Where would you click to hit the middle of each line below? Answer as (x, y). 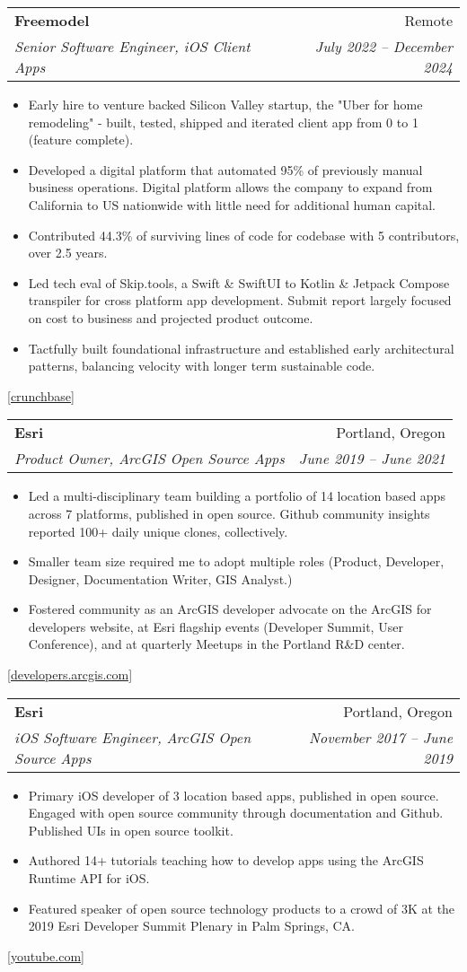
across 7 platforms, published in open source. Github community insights (229, 513)
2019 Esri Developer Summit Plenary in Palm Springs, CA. (191, 926)
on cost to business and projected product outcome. (171, 317)
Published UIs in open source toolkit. (131, 830)
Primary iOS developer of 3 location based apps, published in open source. (233, 795)
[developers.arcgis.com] (70, 674)
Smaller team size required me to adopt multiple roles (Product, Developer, (236, 561)
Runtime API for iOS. (89, 878)
